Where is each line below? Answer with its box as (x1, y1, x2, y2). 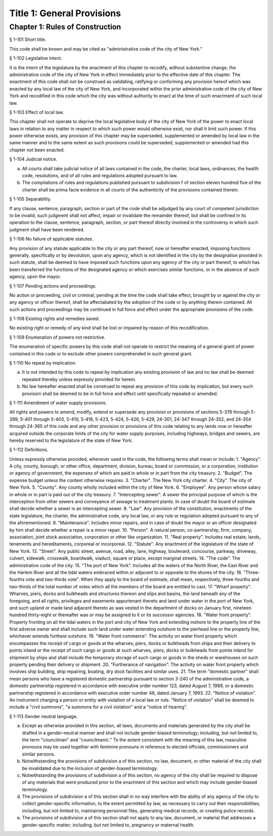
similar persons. (22, 751, 56, 757)
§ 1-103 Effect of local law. (9, 109, 64, 115)
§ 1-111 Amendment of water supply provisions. (9, 400, 107, 406)
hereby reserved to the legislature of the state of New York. (9, 437, 133, 443)
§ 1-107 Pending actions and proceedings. (9, 283, 97, 289)
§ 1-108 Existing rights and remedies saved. (9, 315, 100, 322)
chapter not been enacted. (9, 147, 65, 153)
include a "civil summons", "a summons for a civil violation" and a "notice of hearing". (9, 704, 188, 710)
